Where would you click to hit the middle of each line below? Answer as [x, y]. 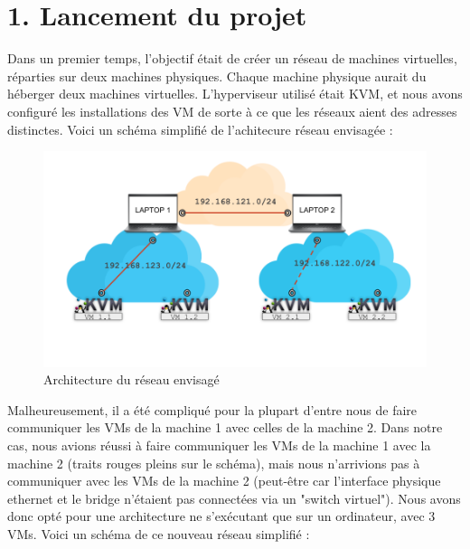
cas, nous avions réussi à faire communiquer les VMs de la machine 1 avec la [219, 445]
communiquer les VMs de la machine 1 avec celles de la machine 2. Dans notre [225, 427]
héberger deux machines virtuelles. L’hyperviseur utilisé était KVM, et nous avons [235, 94]
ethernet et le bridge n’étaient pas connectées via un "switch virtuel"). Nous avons [234, 498]
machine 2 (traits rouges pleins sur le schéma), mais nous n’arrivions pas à [214, 463]
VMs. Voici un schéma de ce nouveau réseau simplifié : [159, 533]
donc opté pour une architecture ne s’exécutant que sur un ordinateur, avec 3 [221, 516]
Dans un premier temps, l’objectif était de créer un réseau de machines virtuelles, [232, 58]
